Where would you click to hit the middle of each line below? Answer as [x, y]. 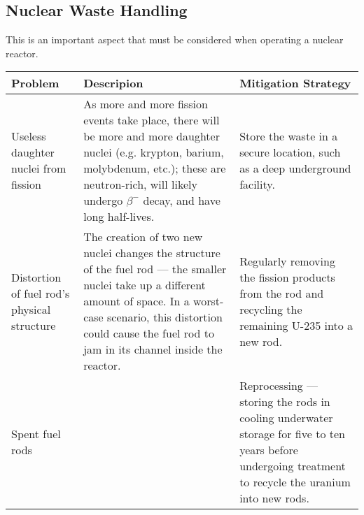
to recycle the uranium [295, 482]
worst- [209, 301]
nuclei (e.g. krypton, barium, [154, 152]
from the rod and [282, 293]
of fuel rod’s [41, 293]
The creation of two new [143, 237]
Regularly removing [287, 261]
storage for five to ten [292, 434]
